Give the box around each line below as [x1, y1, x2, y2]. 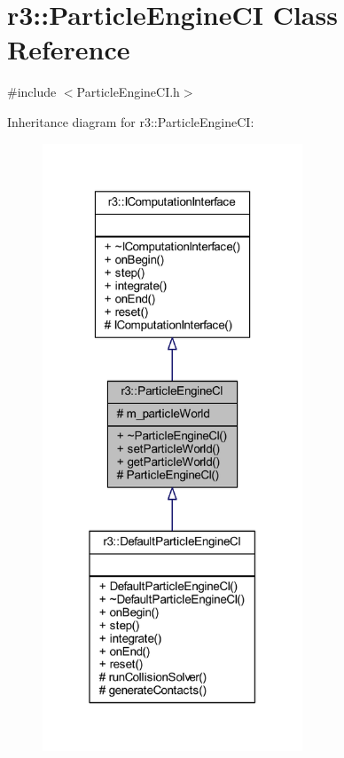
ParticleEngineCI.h [76, 83, 180, 101]
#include [7, 83, 57, 101]
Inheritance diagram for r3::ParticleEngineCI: [7, 112, 254, 130]
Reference [7, 31, 130, 67]
